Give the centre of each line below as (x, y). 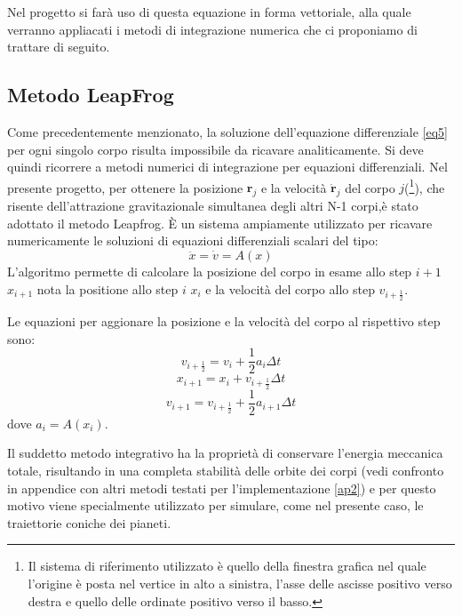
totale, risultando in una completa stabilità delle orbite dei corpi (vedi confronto (226, 470)
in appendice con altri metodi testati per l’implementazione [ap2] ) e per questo (222, 488)
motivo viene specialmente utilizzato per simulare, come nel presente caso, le (215, 505)
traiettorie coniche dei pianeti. (89, 522)
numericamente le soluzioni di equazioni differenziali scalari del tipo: (193, 240)
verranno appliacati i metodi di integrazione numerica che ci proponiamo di (212, 29)
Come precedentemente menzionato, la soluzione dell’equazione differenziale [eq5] (227, 131)
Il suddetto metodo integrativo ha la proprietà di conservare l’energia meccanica (225, 453)
